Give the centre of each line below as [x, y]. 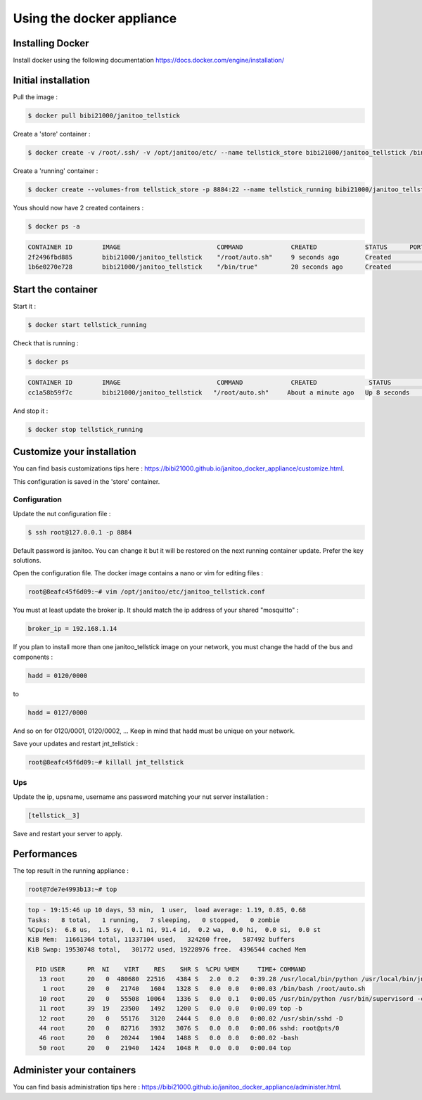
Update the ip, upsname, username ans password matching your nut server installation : [141, 797]
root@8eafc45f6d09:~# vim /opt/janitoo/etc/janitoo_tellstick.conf [147, 592]
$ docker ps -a [54, 226]
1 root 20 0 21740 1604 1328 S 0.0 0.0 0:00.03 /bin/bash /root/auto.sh [204, 989]
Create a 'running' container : [56, 171]
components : [33, 657]
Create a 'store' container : [52, 134]
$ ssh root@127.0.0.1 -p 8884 [80, 532]
